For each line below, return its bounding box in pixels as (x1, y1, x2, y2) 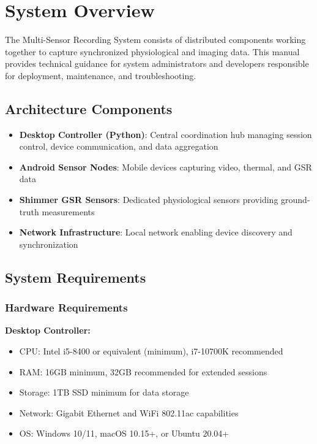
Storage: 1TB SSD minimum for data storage (19, 386, 189, 399)
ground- (281, 193, 310, 206)
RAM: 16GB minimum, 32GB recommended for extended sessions (19, 365, 267, 378)
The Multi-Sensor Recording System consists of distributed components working (5, 33, 306, 46)
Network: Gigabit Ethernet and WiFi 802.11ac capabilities (19, 406, 239, 419)
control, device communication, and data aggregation (19, 140, 218, 153)
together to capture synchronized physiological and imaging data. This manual (5, 45, 300, 58)
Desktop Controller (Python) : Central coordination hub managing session (19, 128, 312, 140)
